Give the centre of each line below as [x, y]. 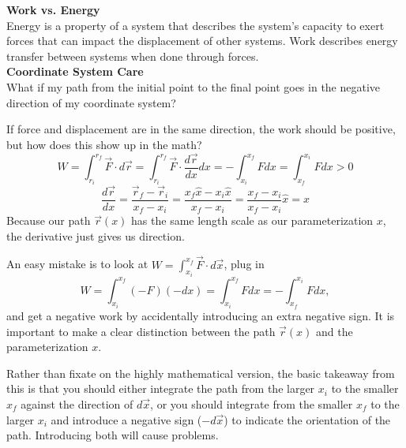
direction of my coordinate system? [91, 102]
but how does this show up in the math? [104, 144]
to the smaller [365, 388]
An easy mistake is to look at [77, 264]
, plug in [244, 264]
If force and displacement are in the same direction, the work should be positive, [201, 129]
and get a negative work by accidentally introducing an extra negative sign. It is [201, 315]
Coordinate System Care [75, 71]
